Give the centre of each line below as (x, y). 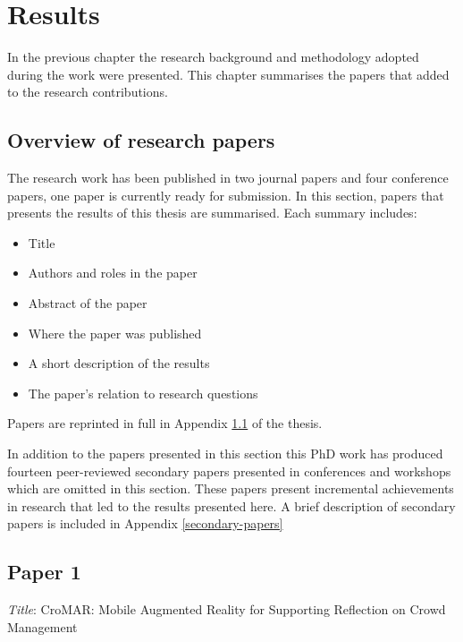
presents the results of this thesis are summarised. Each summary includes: (212, 213)
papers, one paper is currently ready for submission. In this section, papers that (226, 195)
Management (42, 626)
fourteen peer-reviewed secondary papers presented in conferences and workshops (229, 471)
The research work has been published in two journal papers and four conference (228, 178)
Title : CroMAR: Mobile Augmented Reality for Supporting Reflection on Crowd (227, 609)
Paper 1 (44, 572)
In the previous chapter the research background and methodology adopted (213, 57)
